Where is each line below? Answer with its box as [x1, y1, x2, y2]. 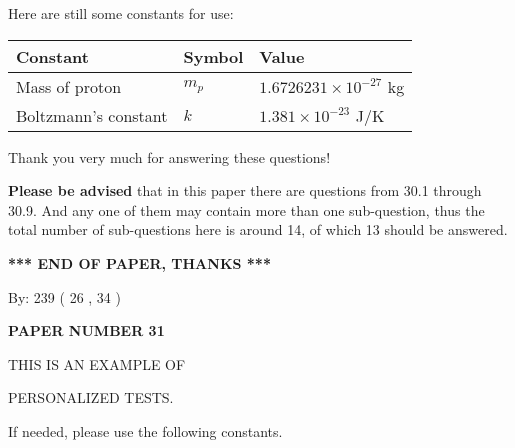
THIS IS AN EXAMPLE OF [8, 353, 186, 374]
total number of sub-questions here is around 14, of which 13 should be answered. [8, 219, 508, 240]
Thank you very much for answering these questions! [8, 146, 331, 167]
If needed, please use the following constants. [8, 420, 283, 441]
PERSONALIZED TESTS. [8, 387, 174, 408]
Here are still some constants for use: [8, 3, 234, 23]
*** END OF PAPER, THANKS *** [8, 252, 271, 273]
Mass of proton [16, 74, 122, 98]
